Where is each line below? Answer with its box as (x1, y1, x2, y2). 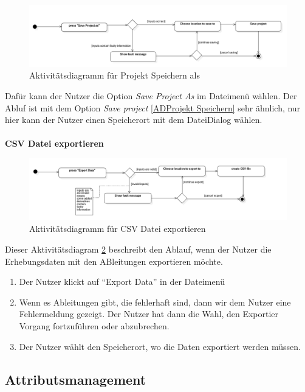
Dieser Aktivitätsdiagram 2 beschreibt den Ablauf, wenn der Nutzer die (5, 243, 272, 256)
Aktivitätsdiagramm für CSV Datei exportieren (29, 222, 206, 235)
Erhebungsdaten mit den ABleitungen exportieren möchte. (5, 254, 223, 267)
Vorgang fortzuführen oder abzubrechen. (19, 320, 170, 332)
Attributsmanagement (5, 369, 146, 388)
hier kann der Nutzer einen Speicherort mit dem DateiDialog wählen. (5, 113, 262, 126)
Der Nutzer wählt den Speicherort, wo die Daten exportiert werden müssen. (19, 340, 301, 352)
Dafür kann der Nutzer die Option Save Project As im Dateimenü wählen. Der (5, 89, 297, 102)
